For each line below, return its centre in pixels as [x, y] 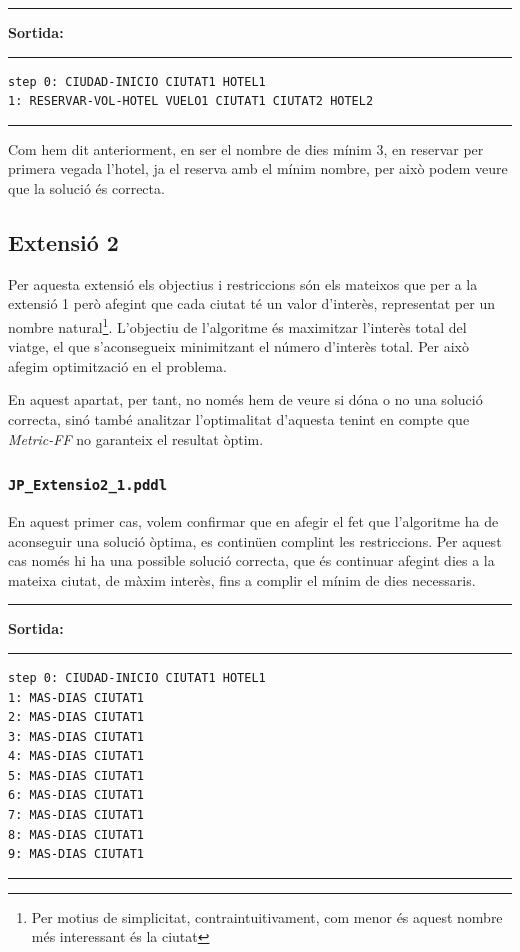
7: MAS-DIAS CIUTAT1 [76, 815]
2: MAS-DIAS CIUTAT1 [76, 717]
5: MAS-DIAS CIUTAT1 [76, 775]
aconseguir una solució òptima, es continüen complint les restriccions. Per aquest [255, 540]
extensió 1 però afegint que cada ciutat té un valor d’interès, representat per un [251, 303]
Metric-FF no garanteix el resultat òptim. [136, 438]
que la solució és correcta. [86, 187]
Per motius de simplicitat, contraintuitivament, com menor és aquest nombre [267, 916]
